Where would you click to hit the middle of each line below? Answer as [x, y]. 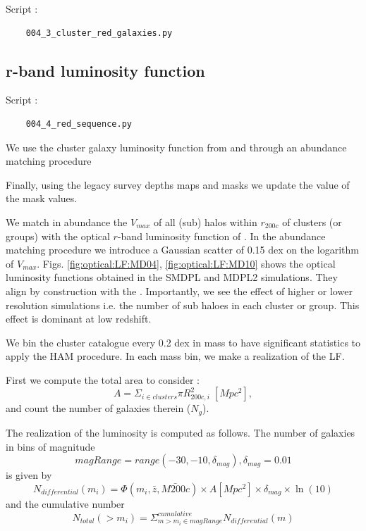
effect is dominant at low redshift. [79, 319]
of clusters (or [312, 221]
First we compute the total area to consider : [103, 379]
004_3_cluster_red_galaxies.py [99, 33]
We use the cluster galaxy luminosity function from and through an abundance [176, 147]
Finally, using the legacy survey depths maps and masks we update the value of [178, 184]
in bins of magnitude [50, 446]
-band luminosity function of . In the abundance [221, 236]
